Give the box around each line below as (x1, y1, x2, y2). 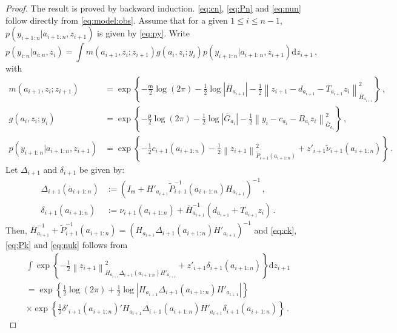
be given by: (79, 163, 125, 175)
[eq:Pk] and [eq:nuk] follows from (5, 238, 128, 251)
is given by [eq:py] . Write (97, 27, 190, 39)
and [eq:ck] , (254, 223, 297, 236)
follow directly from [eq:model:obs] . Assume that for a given (5, 13, 228, 26)
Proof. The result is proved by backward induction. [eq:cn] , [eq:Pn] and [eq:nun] (5, 2, 301, 14)
